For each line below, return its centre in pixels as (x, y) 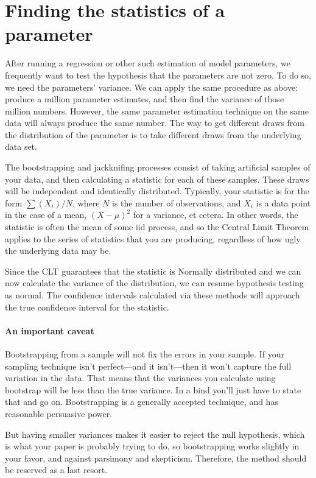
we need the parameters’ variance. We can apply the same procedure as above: (152, 87)
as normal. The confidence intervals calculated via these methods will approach (153, 295)
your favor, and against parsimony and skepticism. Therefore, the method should (156, 458)
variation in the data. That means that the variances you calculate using (140, 378)
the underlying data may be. (58, 251)
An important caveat (50, 330)
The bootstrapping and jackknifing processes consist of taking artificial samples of (158, 167)
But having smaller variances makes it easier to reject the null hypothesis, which (155, 434)
